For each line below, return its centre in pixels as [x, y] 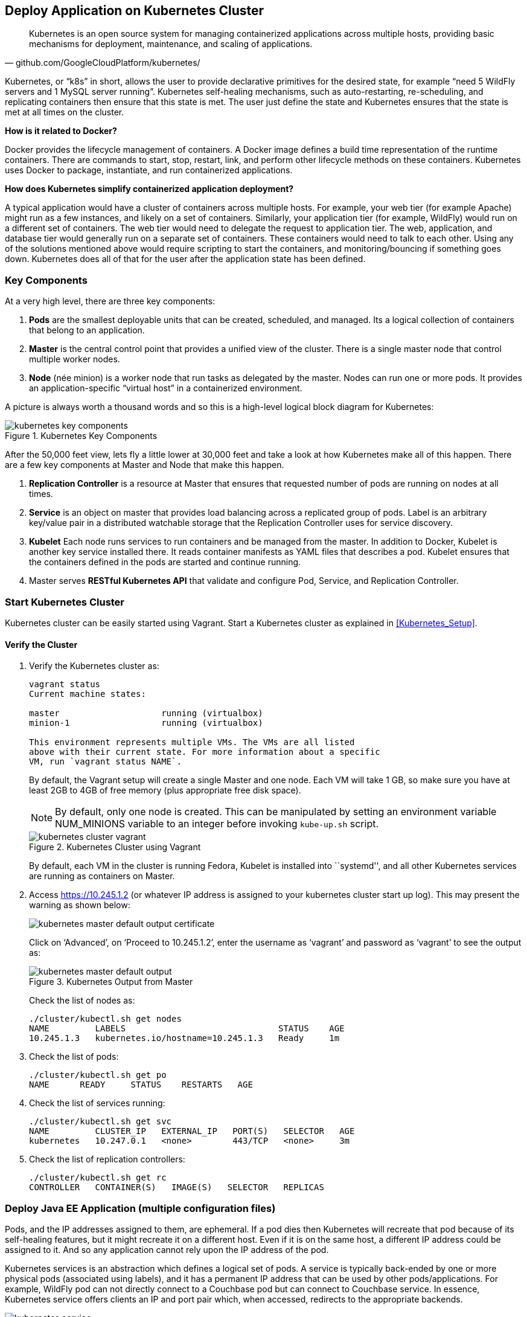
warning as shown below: [80, 905]
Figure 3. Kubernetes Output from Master [111, 982]
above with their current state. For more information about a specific [205, 752]
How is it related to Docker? [61, 131]
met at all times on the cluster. [65, 112]
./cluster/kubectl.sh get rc [98, 1178]
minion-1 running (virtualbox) [146, 723]
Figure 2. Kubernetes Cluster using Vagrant [115, 847]
